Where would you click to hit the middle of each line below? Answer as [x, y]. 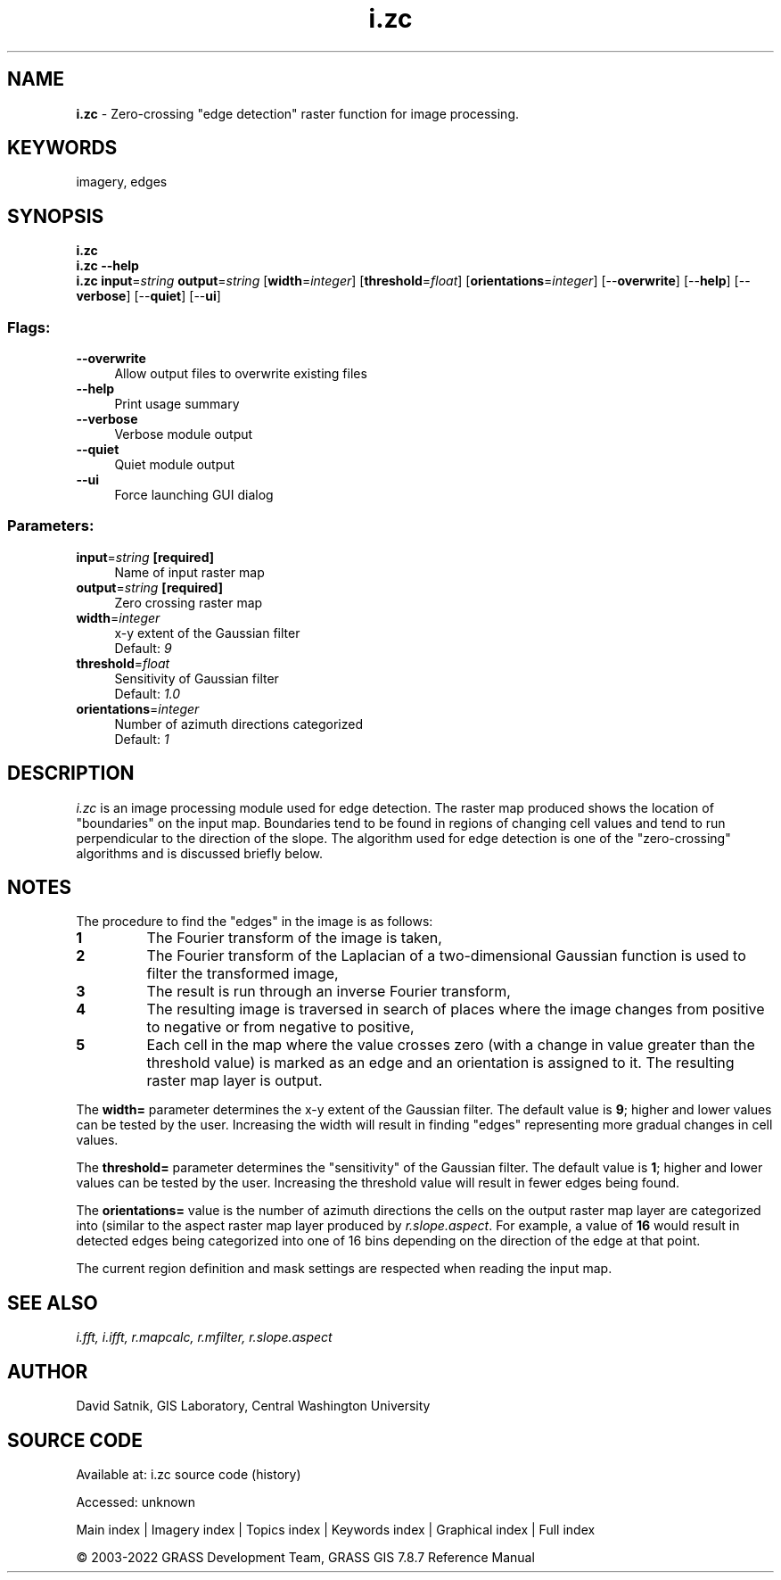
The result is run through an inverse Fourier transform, [329, 992]
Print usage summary [177, 404]
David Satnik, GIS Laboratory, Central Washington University [253, 1406]
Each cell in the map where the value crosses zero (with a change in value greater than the [451, 1045]
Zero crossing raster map [189, 602]
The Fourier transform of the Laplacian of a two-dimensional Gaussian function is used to [446, 956]
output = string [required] [149, 587]
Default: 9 [143, 648]
